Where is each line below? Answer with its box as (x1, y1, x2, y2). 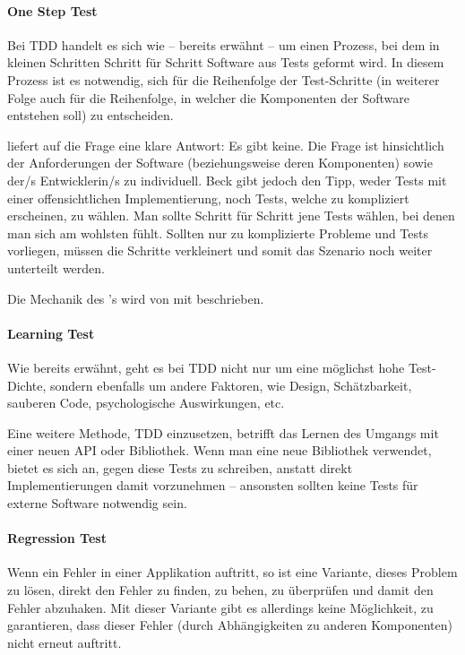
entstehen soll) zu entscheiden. (7, 106, 174, 125)
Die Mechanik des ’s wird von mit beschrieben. (7, 289, 264, 307)
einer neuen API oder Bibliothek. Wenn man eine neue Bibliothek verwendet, (7, 441, 432, 460)
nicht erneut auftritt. (7, 633, 122, 651)
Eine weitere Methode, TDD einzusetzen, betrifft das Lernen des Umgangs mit (7, 423, 439, 442)
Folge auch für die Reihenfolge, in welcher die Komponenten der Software (7, 88, 409, 107)
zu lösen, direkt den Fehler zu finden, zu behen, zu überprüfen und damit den (7, 581, 434, 599)
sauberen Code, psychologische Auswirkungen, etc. (7, 393, 285, 412)
